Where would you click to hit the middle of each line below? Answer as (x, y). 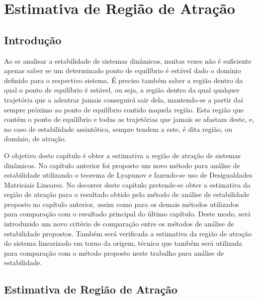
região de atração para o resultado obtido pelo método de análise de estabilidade (127, 194)
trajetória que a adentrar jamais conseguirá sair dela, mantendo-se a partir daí (124, 99)
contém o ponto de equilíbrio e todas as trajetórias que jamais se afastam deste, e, (129, 119)
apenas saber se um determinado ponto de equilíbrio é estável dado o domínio (123, 70)
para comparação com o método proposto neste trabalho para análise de (114, 252)
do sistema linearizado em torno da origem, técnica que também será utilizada (123, 243)
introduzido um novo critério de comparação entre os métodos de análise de (119, 224)
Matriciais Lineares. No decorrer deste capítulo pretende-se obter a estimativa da (127, 184)
